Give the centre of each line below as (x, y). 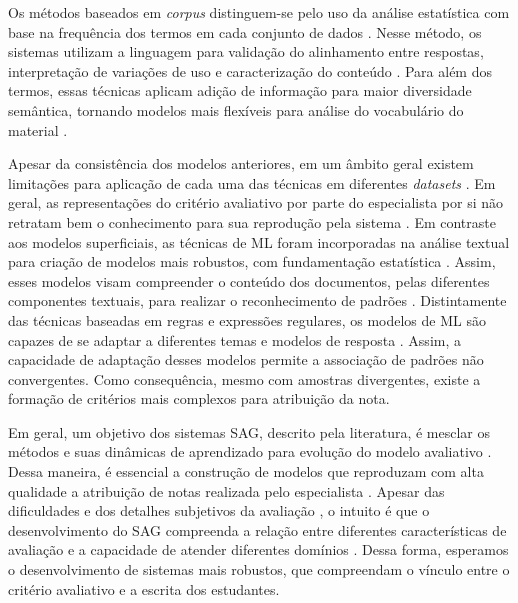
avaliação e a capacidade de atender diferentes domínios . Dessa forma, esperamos (258, 549)
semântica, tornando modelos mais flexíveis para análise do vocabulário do (236, 109)
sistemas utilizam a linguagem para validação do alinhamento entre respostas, (246, 51)
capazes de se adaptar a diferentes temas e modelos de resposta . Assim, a (234, 339)
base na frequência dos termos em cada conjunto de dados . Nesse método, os (245, 31)
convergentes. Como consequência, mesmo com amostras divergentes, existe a (244, 378)
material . (38, 129)
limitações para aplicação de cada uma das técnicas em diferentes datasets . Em (252, 182)
